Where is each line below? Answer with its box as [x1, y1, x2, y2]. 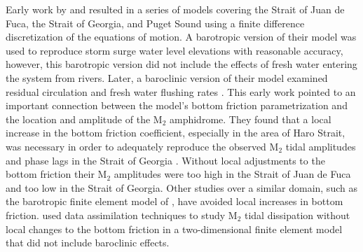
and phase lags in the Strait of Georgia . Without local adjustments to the [6, 153, 325, 167]
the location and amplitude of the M [6, 111, 163, 126]
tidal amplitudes [285, 139, 356, 153]
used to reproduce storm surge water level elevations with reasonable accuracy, [6, 43, 343, 57]
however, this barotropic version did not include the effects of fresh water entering [6, 57, 357, 71]
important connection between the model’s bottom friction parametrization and [6, 98, 348, 113]
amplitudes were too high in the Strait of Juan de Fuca [114, 167, 351, 181]
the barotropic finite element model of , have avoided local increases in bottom [6, 194, 343, 209]
